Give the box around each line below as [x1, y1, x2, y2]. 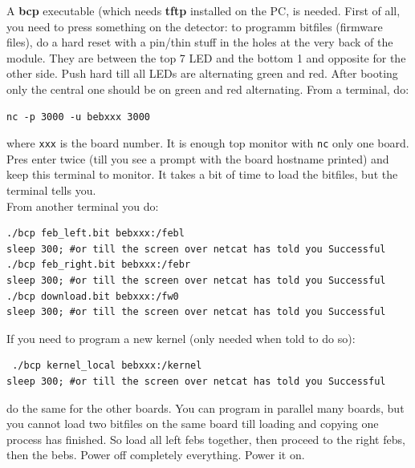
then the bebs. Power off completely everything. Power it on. [6, 446, 305, 463]
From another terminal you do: [6, 197, 159, 214]
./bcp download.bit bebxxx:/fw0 [6, 290, 179, 302]
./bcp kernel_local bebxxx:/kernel [12, 360, 202, 372]
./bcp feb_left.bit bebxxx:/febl [6, 228, 185, 240]
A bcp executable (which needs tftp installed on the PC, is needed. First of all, [6, 2, 401, 18]
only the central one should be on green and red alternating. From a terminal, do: [6, 80, 409, 97]
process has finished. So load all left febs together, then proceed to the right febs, [6, 430, 405, 447]
